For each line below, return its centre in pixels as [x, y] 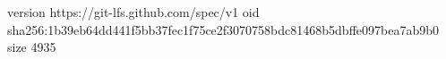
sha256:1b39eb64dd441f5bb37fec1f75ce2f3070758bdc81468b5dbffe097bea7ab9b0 [223, 29]
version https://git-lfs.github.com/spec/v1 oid [133, 12]
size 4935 [32, 47]
